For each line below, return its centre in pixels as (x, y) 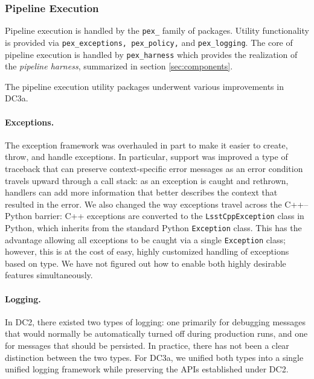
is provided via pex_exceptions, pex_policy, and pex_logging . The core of (149, 42)
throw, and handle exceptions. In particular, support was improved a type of (146, 157)
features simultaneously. (49, 275)
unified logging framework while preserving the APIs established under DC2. (147, 369)
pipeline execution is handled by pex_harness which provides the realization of (151, 54)
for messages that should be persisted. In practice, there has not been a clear (147, 346)
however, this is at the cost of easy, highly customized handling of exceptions (147, 251)
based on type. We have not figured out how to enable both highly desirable (146, 263)
